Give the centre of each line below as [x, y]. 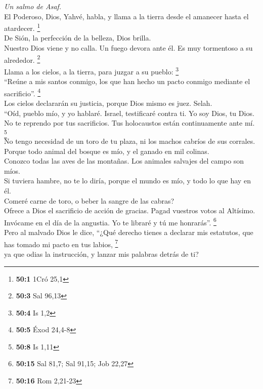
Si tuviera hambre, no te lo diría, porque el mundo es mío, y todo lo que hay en [127, 181]
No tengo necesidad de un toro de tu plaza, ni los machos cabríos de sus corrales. [130, 141]
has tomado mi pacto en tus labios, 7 [61, 243]
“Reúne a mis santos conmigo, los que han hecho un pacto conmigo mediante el [127, 81]
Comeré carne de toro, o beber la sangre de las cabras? [89, 200]
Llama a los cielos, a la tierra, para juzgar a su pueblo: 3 [92, 70]
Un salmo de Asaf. [33, 6]
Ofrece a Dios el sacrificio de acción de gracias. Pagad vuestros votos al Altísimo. [130, 210]
